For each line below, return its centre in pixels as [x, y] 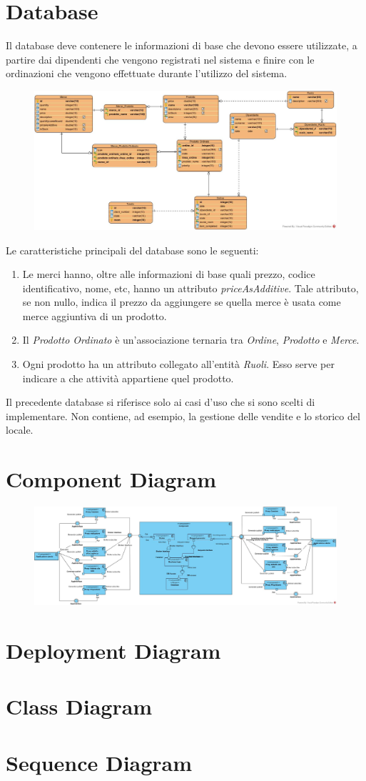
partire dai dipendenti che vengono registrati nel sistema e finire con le [160, 59]
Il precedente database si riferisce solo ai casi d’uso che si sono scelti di [161, 402]
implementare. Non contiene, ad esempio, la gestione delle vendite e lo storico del [183, 416]
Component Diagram [111, 479]
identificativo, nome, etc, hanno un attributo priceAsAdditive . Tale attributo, [190, 288]
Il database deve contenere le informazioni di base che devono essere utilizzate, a [182, 45]
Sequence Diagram [99, 762]
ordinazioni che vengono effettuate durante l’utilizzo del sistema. [147, 73]
